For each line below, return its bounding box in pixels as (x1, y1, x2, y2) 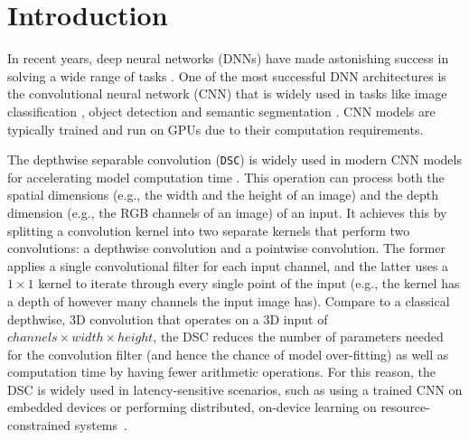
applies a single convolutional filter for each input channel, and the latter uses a (7, 256, 449, 275)
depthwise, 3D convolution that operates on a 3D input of (7, 309, 328, 328)
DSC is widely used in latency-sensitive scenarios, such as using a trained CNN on (7, 379, 463, 398)
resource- (380, 398, 430, 417)
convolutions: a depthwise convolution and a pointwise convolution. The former (7, 239, 446, 257)
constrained (7, 416, 71, 435)
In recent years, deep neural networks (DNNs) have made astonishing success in (7, 49, 449, 68)
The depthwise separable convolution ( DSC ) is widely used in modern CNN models (7, 150, 462, 169)
